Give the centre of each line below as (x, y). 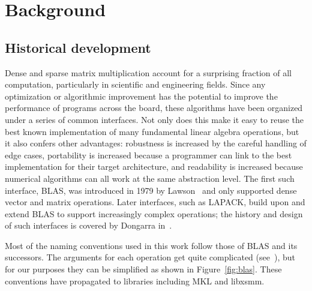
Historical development (78, 47)
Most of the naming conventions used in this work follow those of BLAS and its (151, 245)
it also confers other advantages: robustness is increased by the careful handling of (156, 143)
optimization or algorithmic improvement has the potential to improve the (141, 96)
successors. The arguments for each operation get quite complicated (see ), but (150, 257)
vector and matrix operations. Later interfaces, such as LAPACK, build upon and (155, 202)
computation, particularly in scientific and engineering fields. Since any (135, 84)
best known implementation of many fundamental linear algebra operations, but (152, 131)
